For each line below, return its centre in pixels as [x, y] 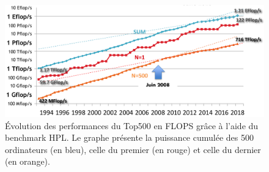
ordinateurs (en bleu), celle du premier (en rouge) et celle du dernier [133, 149]
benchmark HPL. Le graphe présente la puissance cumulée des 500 [129, 137]
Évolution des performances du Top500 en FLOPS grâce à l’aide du [132, 125]
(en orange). [28, 161]
